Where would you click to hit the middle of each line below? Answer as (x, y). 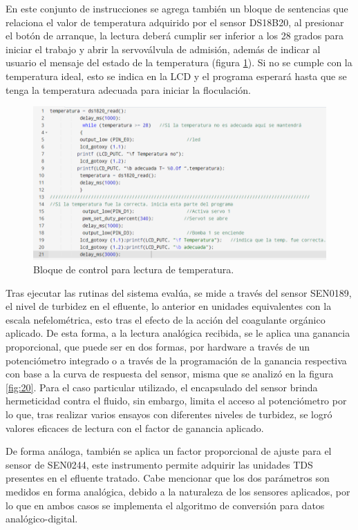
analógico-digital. (42, 519)
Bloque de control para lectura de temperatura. (134, 269)
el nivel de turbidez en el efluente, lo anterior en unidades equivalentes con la (169, 306)
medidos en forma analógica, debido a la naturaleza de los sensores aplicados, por (178, 492)
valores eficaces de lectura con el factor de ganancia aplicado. (135, 428)
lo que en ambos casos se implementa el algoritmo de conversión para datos (165, 505)
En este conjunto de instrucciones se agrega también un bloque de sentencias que (177, 8)
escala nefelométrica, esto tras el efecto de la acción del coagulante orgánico (166, 319)
